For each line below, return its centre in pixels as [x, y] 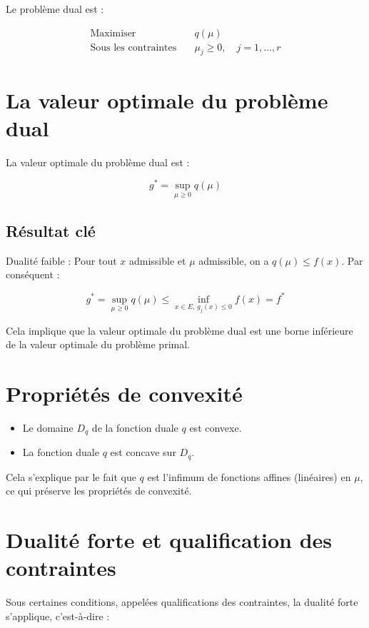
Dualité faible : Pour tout [61, 260]
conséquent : [33, 274]
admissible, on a [234, 260]
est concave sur [143, 452]
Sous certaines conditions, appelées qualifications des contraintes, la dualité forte [182, 602]
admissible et [157, 260]
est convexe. [216, 427]
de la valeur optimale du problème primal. [98, 344]
